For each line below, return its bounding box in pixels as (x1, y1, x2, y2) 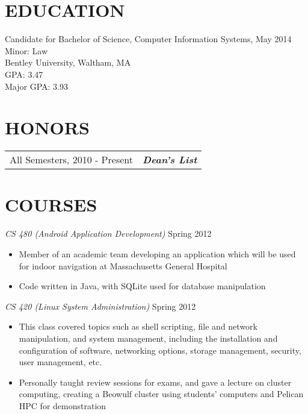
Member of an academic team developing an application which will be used (19, 247, 296, 260)
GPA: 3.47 (5, 67, 43, 80)
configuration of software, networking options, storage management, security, (19, 343, 301, 356)
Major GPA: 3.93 (5, 80, 68, 92)
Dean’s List (142, 152, 197, 167)
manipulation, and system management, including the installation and (19, 331, 278, 344)
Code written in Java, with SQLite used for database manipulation (19, 280, 266, 292)
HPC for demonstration (19, 399, 106, 412)
